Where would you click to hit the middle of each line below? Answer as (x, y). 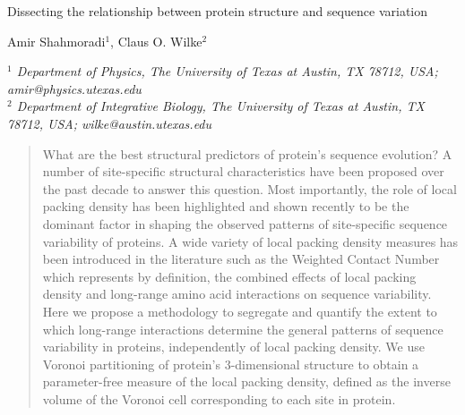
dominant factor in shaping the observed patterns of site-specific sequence (245, 223)
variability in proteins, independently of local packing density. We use (233, 347)
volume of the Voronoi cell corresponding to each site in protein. (219, 398)
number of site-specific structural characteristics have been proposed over (243, 171)
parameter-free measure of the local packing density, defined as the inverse (246, 381)
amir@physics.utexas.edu (74, 88)
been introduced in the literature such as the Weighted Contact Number (241, 259)
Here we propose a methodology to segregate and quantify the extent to (240, 311)
